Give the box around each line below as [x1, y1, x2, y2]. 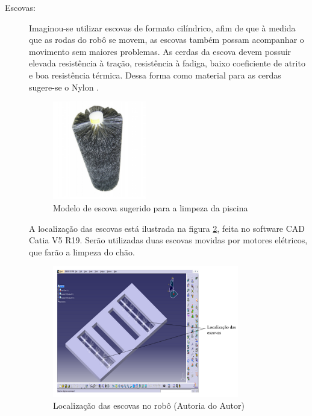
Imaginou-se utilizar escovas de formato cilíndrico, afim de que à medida [29, 21, 296, 34]
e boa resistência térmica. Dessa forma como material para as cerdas [29, 68, 281, 81]
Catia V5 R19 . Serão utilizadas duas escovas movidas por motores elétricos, [29, 234, 308, 246]
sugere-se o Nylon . [29, 80, 99, 93]
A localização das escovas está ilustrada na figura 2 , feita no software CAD [29, 222, 305, 234]
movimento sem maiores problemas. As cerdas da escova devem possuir [29, 45, 292, 57]
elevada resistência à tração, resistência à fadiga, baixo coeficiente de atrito [29, 57, 305, 69]
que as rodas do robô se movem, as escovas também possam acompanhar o [29, 33, 304, 46]
